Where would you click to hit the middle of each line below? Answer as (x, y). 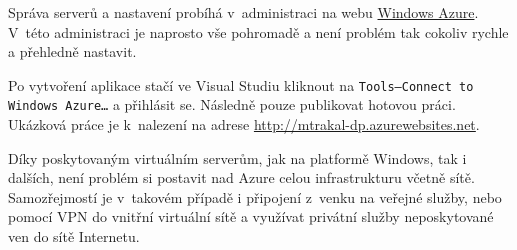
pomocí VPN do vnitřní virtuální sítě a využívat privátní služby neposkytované (251, 216)
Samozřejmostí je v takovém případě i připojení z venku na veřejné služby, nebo (255, 196)
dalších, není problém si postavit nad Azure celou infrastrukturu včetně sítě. (241, 177)
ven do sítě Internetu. (74, 236)
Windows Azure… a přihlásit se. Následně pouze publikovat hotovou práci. (232, 104)
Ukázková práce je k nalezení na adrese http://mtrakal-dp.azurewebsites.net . (244, 124)
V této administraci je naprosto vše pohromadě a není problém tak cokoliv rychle (258, 31)
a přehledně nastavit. (72, 51)
